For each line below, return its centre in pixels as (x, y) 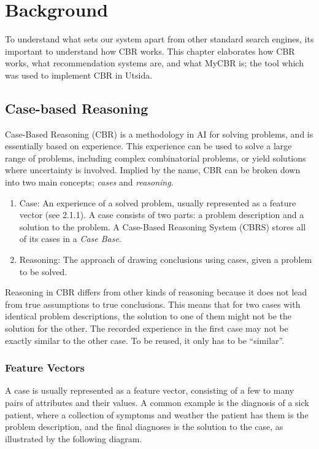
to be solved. (43, 271)
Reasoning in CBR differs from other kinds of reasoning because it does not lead (156, 292)
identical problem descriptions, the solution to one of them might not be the (148, 316)
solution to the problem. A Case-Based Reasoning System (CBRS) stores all (163, 226)
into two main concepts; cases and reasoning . (89, 182)
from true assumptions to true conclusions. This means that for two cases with (153, 304)
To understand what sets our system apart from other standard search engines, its (159, 39)
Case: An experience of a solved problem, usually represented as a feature (158, 202)
